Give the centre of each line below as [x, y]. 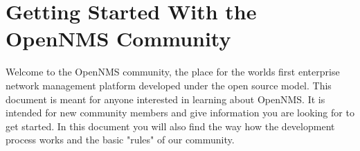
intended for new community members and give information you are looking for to [180, 113]
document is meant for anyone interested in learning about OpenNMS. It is [165, 99]
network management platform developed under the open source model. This [169, 85]
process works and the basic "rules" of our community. [120, 140]
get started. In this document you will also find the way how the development [170, 126]
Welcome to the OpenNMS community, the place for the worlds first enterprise [173, 72]
